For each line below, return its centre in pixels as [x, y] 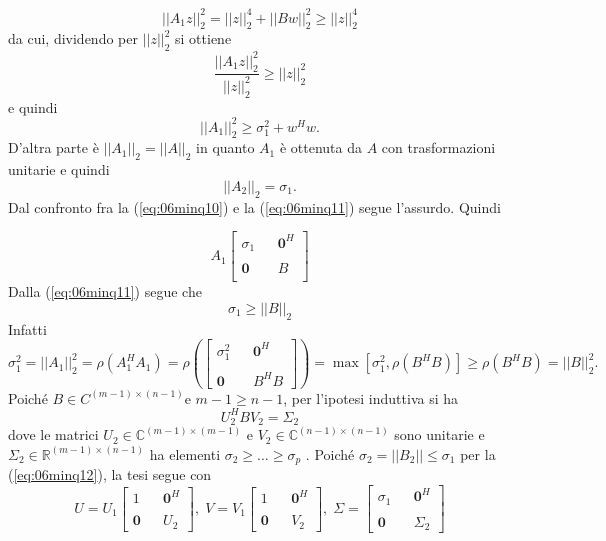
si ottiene [203, 38]
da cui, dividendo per [73, 38]
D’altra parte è [53, 147]
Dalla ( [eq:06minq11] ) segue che [105, 291]
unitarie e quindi [59, 169]
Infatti [27, 328]
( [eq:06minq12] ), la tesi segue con [110, 474]
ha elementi [185, 453]
